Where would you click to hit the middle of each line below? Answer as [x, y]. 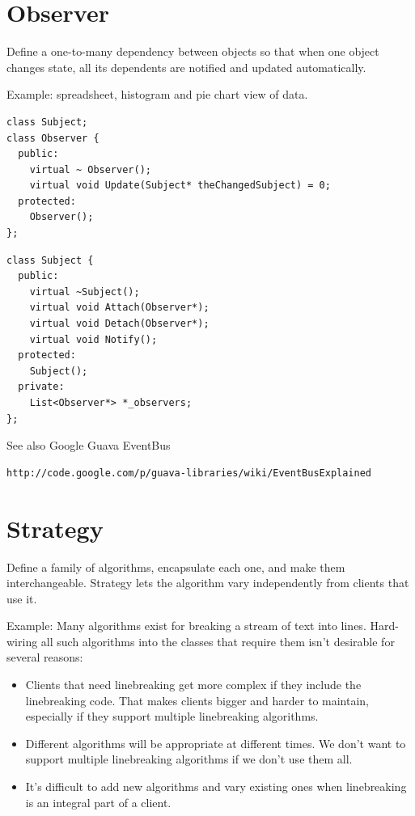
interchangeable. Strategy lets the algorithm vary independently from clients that [208, 583]
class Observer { [53, 138]
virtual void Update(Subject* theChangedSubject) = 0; [180, 186]
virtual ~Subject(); [85, 292]
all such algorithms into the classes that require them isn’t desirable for [218, 641]
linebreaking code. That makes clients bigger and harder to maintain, [197, 700]
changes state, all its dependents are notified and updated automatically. [186, 67]
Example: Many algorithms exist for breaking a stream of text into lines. [186, 626]
